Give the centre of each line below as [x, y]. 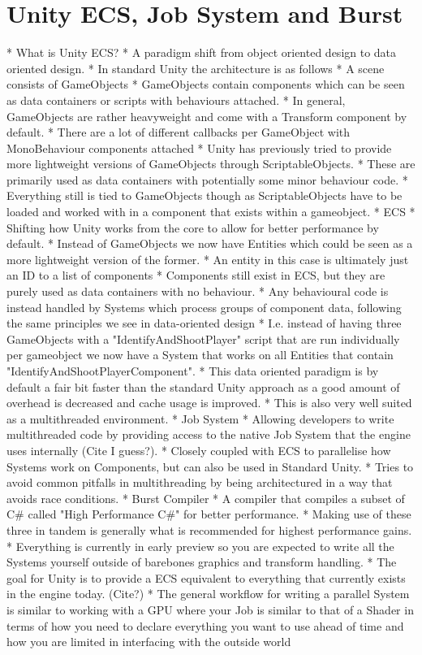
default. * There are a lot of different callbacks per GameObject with [179, 132]
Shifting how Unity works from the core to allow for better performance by [193, 227]
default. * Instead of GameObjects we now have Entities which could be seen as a [210, 243]
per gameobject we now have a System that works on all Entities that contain [200, 355]
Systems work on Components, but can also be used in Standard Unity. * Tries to [210, 466]
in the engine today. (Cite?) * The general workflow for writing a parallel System [208, 594]
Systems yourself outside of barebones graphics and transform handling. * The [202, 562]
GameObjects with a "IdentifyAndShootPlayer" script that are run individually [203, 338]
